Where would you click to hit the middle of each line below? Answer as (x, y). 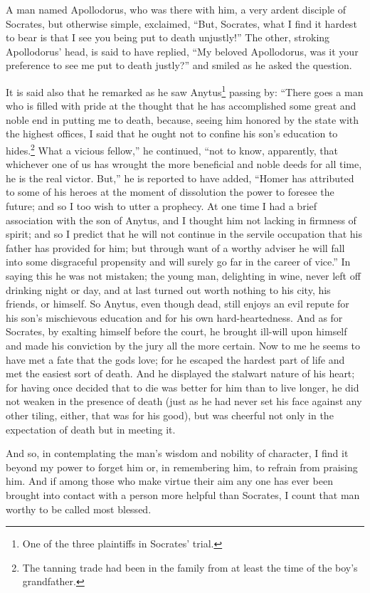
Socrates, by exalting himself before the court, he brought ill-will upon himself (176, 331)
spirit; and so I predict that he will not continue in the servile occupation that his (184, 234)
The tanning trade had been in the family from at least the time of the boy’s (190, 567)
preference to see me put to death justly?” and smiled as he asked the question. (179, 65)
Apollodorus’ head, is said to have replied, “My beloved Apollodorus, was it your (182, 51)
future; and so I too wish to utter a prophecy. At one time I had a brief (162, 206)
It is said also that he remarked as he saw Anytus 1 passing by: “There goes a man (185, 90)
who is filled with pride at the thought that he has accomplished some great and (181, 106)
